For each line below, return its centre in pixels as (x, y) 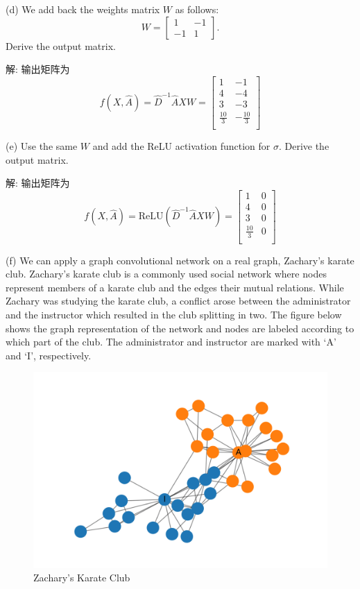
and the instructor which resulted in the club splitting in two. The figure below (174, 314)
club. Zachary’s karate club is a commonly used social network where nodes (166, 274)
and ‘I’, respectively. (49, 355)
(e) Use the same (42, 146)
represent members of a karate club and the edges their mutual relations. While (175, 287)
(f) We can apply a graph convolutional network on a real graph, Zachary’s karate (180, 260)
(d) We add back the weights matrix (83, 9)
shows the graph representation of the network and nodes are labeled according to (180, 328)
